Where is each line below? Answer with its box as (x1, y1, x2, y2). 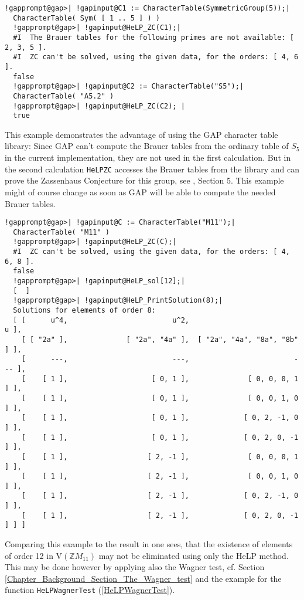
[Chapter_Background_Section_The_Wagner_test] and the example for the (5, 572, 282, 584)
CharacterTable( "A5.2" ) (13, 91, 114, 100)
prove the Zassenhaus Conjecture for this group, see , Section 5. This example (5, 174, 284, 187)
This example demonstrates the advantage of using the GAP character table (5, 128, 278, 140)
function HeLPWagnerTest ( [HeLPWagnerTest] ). (5, 584, 175, 596)
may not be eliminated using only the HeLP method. (98, 549, 289, 561)
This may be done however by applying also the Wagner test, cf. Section (5, 561, 265, 573)
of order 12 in (5, 549, 53, 561)
